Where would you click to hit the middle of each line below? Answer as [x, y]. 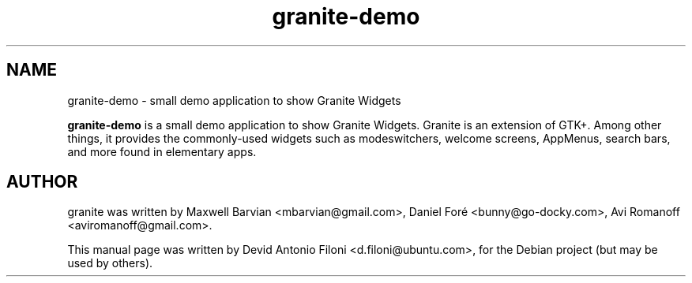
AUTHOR [42, 182]
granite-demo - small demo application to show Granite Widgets [234, 100]
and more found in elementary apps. [162, 151]
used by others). [110, 263]
